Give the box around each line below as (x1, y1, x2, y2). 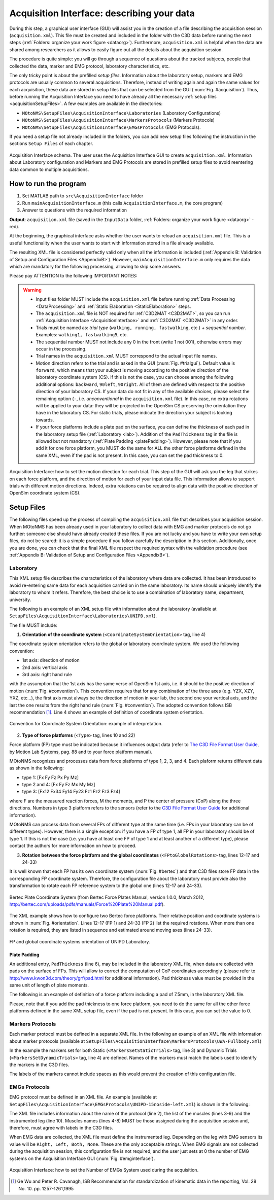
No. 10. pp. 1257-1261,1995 (18, 1185, 74, 1191)
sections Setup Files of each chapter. (9, 140, 93, 147)
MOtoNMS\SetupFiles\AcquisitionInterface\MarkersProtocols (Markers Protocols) (22, 117, 215, 123)
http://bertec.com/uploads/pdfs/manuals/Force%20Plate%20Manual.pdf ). (9, 901, 165, 907)
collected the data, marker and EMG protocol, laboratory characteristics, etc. (9, 63, 170, 69)
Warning (23, 287, 42, 293)
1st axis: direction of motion (22, 657, 80, 663)
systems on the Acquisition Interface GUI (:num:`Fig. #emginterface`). (9, 1155, 155, 1161)
